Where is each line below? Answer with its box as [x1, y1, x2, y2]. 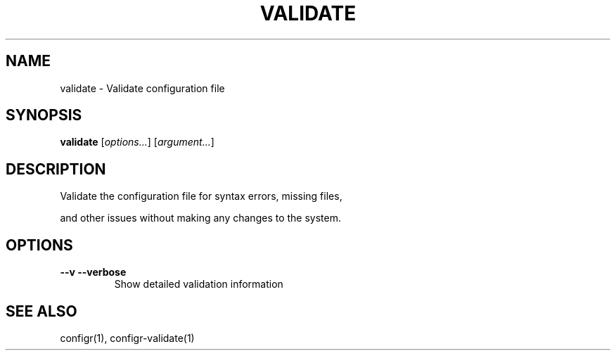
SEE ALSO [6, 302, 77, 320]
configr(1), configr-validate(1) [60, 331, 195, 344]
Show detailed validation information [114, 278, 283, 291]
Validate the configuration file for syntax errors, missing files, [60, 190, 342, 203]
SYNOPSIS [6, 106, 82, 125]
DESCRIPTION [6, 160, 106, 178]
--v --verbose [60, 266, 127, 279]
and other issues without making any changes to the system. [60, 212, 341, 224]
